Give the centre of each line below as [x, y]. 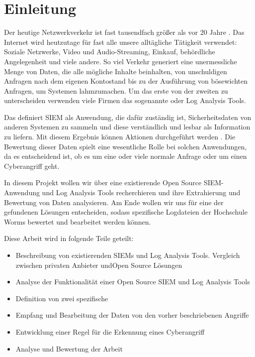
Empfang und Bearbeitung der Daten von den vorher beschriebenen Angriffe [132, 315]
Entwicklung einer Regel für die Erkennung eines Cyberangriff [110, 331]
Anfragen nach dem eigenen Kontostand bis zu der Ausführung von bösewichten [126, 81]
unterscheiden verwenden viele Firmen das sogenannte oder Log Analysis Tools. [125, 100]
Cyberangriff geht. [32, 166]
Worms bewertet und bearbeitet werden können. [78, 221]
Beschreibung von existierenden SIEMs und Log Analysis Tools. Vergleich [128, 255]
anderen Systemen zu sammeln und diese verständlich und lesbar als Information [127, 127]
